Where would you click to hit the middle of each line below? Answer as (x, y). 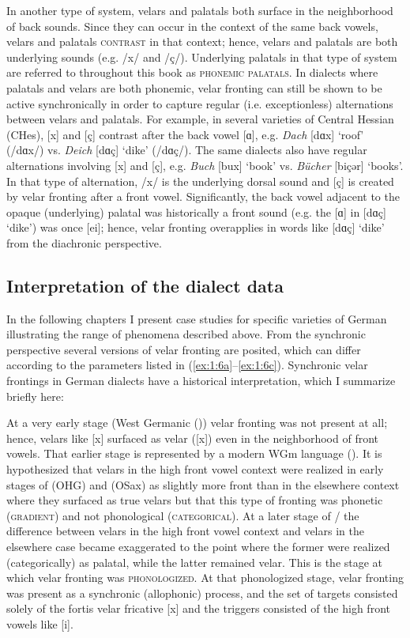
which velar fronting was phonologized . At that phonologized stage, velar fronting (205, 578)
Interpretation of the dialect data (145, 285)
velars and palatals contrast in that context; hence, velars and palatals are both (202, 42)
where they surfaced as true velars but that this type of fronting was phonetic (195, 500)
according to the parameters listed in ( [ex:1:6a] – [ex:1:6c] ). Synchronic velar (187, 365)
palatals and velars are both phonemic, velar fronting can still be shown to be (194, 87)
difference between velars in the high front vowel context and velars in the (185, 531)
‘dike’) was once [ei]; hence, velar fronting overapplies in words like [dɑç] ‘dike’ (196, 227)
